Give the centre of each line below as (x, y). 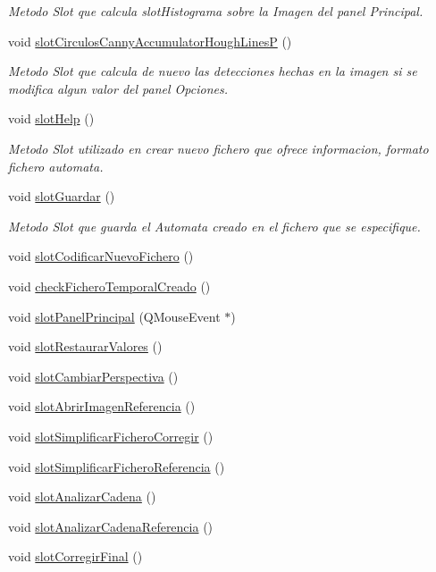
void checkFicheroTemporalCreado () (109, 286)
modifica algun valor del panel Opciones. (118, 88)
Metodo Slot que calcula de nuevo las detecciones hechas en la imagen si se (213, 71)
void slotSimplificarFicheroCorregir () (111, 436)
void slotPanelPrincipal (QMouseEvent (114, 316)
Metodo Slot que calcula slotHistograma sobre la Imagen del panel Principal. (216, 11)
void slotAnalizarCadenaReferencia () (111, 526)
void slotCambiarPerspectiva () (93, 376)
